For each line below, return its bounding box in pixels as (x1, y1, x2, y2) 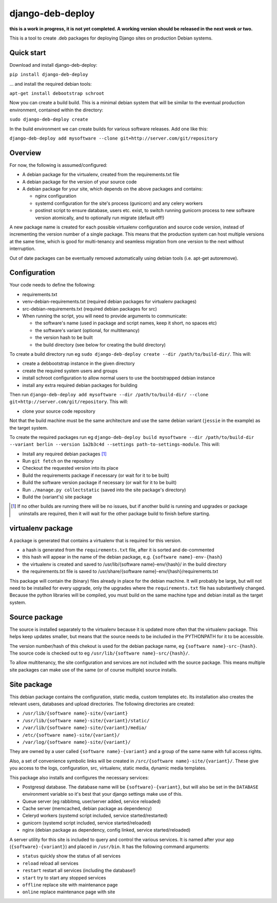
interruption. (9, 245, 36, 252)
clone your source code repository (22, 408, 96, 414)
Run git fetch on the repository (22, 458, 94, 464)
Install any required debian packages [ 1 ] (22, 451, 107, 457)
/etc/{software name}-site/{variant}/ (22, 732, 120, 738)
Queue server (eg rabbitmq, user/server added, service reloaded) (22, 798, 161, 804)
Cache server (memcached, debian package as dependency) (22, 805, 152, 812)
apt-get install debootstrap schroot (9, 90, 105, 97)
